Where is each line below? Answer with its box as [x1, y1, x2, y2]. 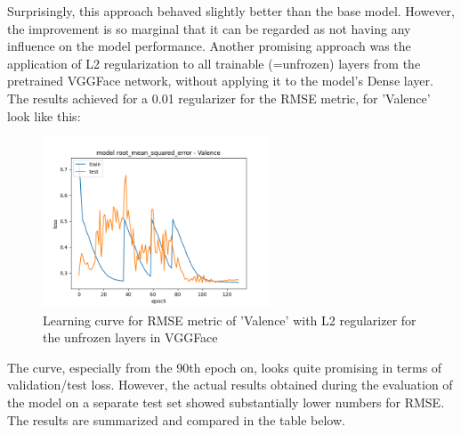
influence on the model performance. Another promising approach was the [7, 37, 411, 55]
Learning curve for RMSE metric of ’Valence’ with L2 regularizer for [43, 310, 417, 329]
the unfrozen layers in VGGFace [43, 328, 218, 347]
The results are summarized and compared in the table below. [7, 410, 345, 429]
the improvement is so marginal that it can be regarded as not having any [7, 19, 411, 37]
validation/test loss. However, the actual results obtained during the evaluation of [7, 375, 453, 394]
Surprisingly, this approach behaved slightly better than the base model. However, [7, 2, 455, 20]
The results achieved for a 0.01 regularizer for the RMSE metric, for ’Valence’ [7, 88, 431, 107]
